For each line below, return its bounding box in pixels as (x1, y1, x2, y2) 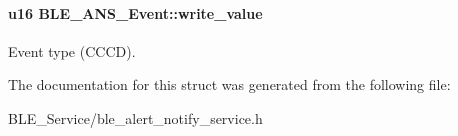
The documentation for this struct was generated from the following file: (8, 74, 451, 95)
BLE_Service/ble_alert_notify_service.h (8, 107, 263, 128)
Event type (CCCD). (8, 40, 136, 61)
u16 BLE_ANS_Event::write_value (8, 2, 263, 23)
